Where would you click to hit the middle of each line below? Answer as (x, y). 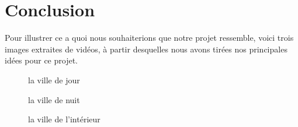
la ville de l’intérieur (64, 119)
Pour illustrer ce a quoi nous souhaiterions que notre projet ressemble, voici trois (149, 38)
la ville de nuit (54, 99)
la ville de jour (54, 80)
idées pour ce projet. (41, 60)
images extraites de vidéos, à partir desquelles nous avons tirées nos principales (146, 49)
